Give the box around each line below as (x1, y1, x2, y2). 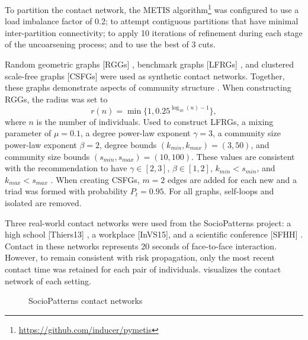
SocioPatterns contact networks (28, 294, 143, 307)
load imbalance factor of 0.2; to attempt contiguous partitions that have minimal (5, 15, 299, 27)
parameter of (5, 127, 52, 139)
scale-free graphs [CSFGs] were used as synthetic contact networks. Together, (5, 69, 285, 82)
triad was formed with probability (5, 185, 128, 197)
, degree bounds (100, 139, 157, 151)
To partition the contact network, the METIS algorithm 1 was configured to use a (5, 2, 299, 15)
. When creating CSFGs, (50, 173, 140, 185)
